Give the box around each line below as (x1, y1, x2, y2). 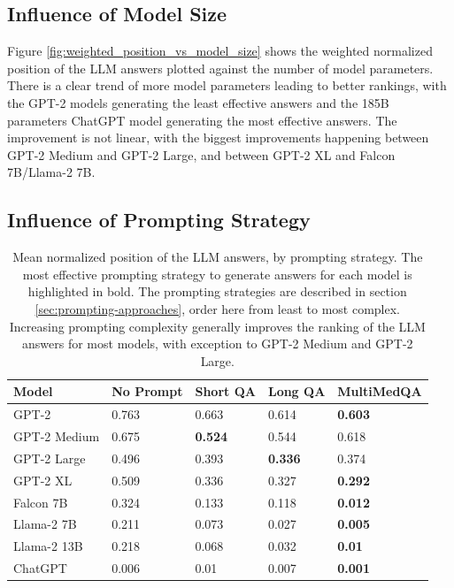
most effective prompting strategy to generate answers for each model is (22, 264, 412, 283)
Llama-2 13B (13, 537, 83, 555)
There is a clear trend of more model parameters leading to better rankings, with (7, 76, 447, 95)
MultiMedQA (337, 382, 422, 401)
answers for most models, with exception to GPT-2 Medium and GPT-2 (22, 334, 413, 353)
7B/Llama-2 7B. (7, 163, 96, 181)
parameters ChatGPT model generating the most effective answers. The (7, 111, 397, 129)
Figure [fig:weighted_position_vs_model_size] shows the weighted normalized (7, 42, 433, 60)
